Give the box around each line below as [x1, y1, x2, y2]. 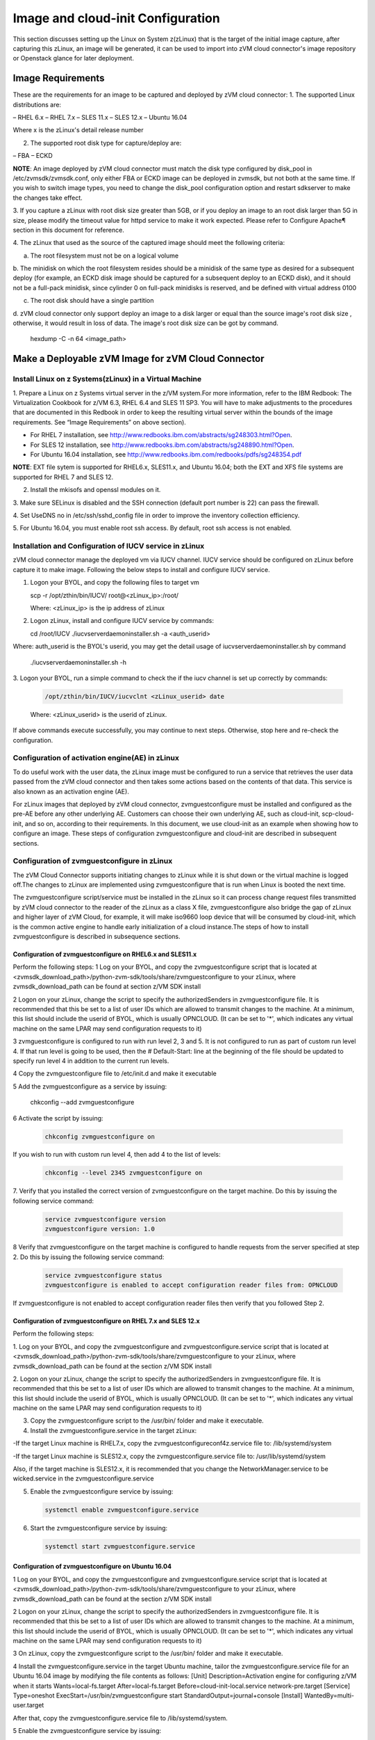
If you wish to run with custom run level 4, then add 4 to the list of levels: [12, 1150, 222, 1159]
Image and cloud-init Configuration [12, 10, 220, 26]
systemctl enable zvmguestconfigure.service [44, 1505, 199, 1514]
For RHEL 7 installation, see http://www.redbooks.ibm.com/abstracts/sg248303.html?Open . [30, 431, 292, 439]
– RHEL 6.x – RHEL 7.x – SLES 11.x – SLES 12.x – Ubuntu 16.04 [12, 113, 187, 122]
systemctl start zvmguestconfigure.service [44, 1542, 196, 1550]
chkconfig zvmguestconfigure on [44, 1132, 156, 1141]
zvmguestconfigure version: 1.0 [44, 1225, 156, 1233]
